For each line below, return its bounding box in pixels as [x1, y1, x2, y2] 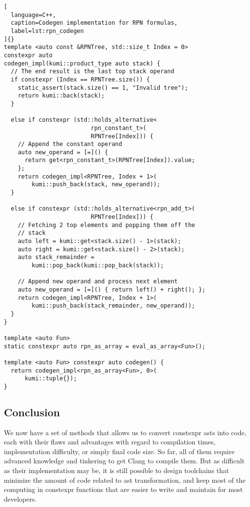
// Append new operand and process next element [17, 278, 178, 285]
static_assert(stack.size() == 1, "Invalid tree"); [17, 84, 188, 91]
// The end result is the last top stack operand [11, 68, 174, 75]
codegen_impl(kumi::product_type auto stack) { [4, 60, 161, 67]
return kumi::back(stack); [17, 92, 105, 99]
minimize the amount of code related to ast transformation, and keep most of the [4, 474, 246, 485]
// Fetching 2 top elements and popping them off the [17, 221, 195, 229]
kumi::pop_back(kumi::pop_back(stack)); [32, 262, 164, 269]
